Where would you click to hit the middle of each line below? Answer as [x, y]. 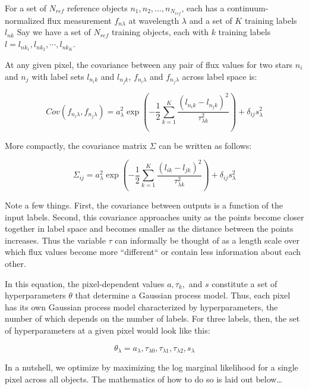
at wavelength [154, 20]
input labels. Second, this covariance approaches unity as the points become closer [154, 217]
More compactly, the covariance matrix [76, 145]
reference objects [97, 8]
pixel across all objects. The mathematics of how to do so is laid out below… [144, 379]
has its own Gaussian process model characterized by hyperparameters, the [141, 306]
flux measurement [79, 20]
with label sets [58, 76]
